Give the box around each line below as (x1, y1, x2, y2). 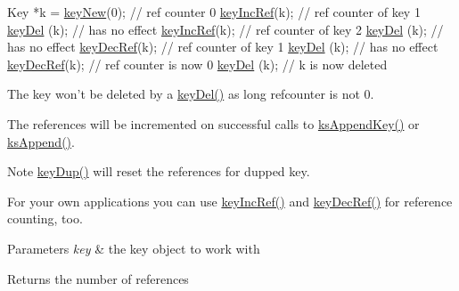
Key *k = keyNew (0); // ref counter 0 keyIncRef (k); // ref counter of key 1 (7, 3, 421, 20)
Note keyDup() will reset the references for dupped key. (7, 162, 310, 181)
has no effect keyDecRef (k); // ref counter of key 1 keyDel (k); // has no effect (7, 37, 439, 56)
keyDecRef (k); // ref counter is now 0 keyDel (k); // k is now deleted (7, 54, 388, 73)
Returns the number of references (7, 269, 189, 287)
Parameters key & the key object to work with (7, 238, 260, 257)
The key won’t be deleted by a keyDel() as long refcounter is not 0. (7, 85, 374, 103)
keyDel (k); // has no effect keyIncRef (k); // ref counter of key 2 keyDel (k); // (7, 20, 444, 38)
